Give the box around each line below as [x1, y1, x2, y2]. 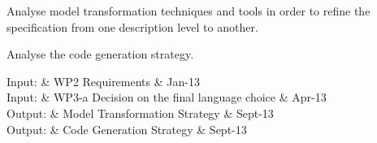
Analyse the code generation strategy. [6, 45, 194, 63]
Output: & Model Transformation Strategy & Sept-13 [6, 104, 274, 121]
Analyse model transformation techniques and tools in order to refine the [6, 2, 370, 19]
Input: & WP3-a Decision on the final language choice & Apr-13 [6, 89, 327, 106]
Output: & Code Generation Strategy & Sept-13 [6, 120, 247, 137]
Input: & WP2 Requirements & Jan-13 [6, 72, 200, 89]
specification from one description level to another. [6, 18, 258, 35]
